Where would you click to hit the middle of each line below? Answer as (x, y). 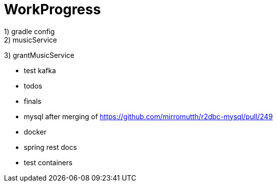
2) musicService (30, 40)
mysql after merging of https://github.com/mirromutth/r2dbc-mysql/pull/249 (148, 116)
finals (33, 101)
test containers (48, 162)
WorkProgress (53, 9)
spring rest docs (51, 147)
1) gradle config (29, 31)
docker (35, 132)
